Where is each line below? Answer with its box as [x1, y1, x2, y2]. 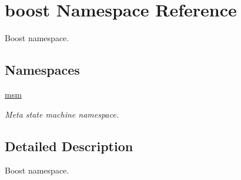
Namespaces [5, 61, 80, 79]
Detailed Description [5, 136, 133, 155]
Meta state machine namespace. [5, 108, 119, 120]
